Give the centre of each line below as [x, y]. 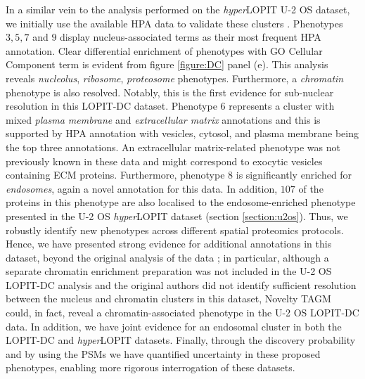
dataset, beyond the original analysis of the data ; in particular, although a [167, 257]
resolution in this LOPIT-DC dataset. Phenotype [111, 106]
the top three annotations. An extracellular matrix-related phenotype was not [173, 147]
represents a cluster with [282, 106]
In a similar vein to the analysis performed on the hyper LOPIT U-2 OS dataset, [178, 9]
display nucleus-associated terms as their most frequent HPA [191, 37]
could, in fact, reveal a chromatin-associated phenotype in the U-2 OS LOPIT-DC [182, 313]
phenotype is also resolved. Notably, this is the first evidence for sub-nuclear [170, 92]
